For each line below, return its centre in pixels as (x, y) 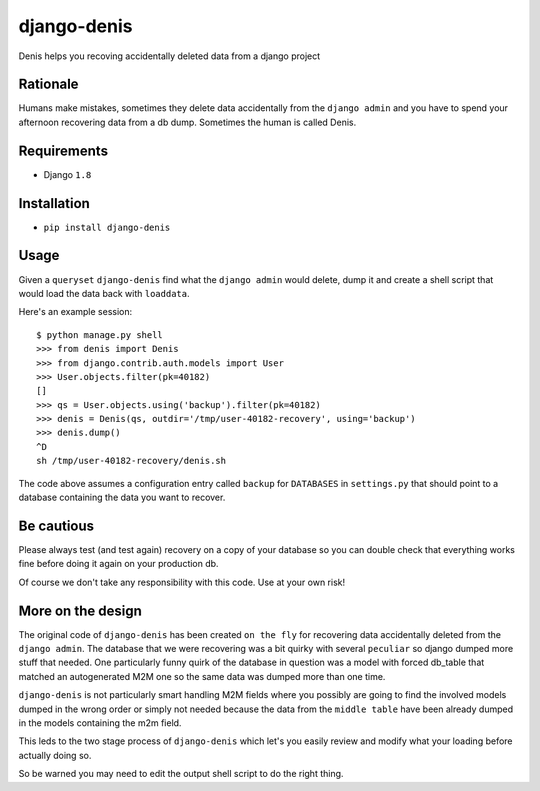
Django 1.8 (67, 174)
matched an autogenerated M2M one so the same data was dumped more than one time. (202, 676)
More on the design (80, 610)
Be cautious (56, 525)
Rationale (48, 84)
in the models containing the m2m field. (100, 722)
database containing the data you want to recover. (122, 497)
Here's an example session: (75, 312)
